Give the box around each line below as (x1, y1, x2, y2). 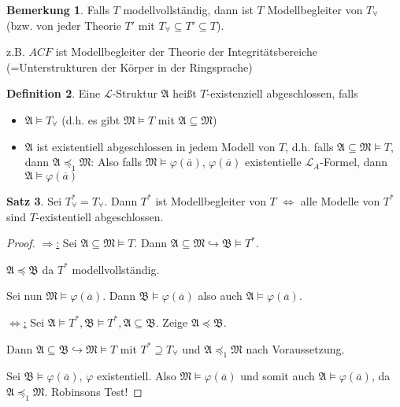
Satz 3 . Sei (6, 192, 62, 209)
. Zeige (155, 313, 188, 330)
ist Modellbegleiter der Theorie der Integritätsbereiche (55, 43, 317, 60)
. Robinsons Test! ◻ (44, 383, 143, 399)
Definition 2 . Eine (6, 85, 101, 102)
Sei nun (6, 287, 43, 304)
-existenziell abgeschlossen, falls (206, 85, 358, 102)
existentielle (245, 154, 302, 170)
